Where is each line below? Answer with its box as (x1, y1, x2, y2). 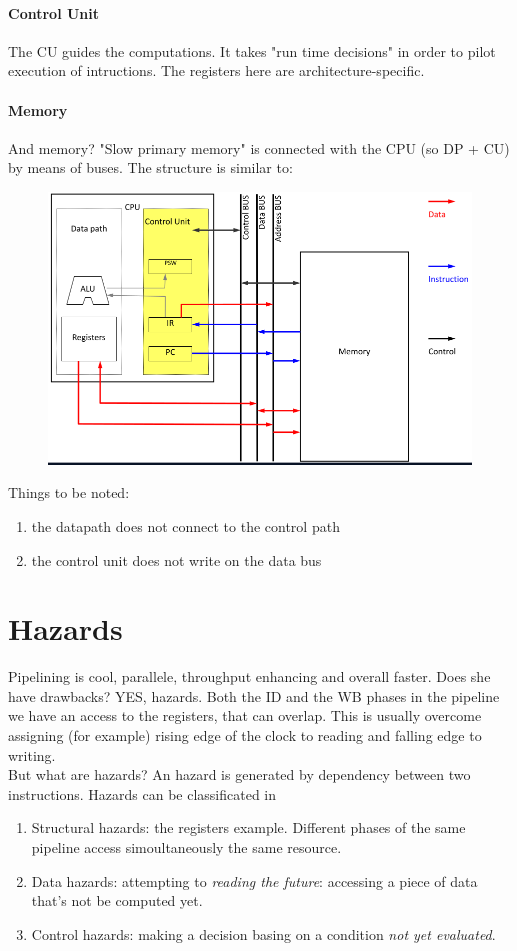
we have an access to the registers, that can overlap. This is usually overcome (8, 705, 482, 726)
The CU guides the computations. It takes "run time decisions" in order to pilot (8, 40, 496, 61)
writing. (8, 744, 56, 765)
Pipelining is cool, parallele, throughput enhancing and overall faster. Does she (8, 666, 491, 687)
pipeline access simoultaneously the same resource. (31, 837, 342, 858)
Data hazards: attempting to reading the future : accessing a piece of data (31, 870, 478, 891)
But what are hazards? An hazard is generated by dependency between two (8, 764, 471, 785)
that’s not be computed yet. (31, 890, 203, 911)
